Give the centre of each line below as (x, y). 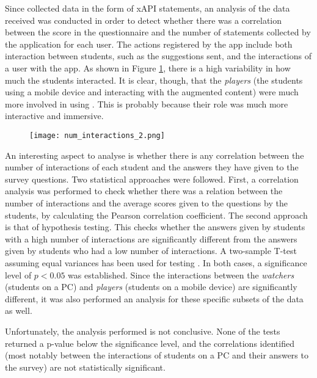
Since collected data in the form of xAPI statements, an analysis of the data (148, 8)
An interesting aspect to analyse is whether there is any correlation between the (155, 155)
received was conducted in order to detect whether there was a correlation (144, 20)
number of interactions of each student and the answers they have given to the (152, 167)
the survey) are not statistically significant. (85, 367)
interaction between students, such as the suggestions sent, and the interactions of (158, 56)
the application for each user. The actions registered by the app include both (149, 44)
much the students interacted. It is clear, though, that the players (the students (154, 80)
